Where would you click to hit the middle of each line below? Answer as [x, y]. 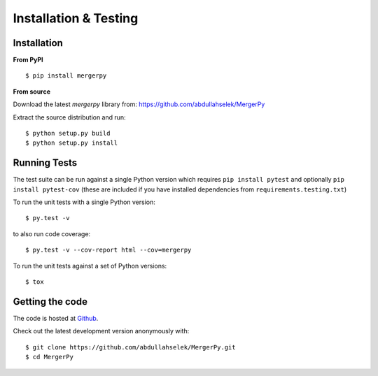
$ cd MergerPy [49, 357]
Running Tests [45, 163]
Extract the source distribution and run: [69, 117]
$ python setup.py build [68, 133]
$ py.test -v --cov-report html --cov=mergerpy [108, 250]
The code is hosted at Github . [56, 318]
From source [32, 92]
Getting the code [50, 302]
